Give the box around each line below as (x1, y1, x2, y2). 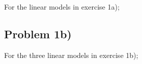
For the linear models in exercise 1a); (4, 2, 120, 12)
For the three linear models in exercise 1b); (4, 49, 138, 60)
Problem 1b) (4, 26, 72, 41)
